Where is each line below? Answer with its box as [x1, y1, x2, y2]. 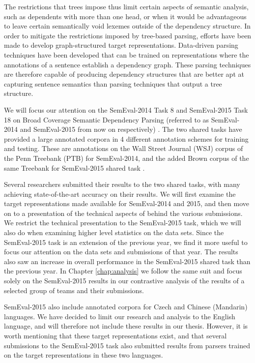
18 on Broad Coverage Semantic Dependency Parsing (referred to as [4, 114, 209, 124]
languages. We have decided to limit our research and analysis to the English [4, 311, 235, 321]
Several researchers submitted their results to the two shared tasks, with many [4, 179, 240, 189]
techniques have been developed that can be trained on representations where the [4, 49, 249, 60]
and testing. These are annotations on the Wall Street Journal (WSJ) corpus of [4, 143, 243, 153]
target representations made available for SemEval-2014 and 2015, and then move [4, 198, 250, 209]
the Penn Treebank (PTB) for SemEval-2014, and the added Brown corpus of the [4, 152, 249, 163]
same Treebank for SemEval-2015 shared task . [4, 162, 145, 173]
